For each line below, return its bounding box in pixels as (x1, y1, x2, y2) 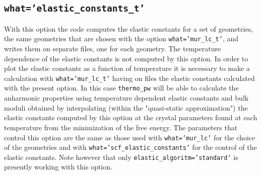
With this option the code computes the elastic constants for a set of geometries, (4, 23, 253, 34)
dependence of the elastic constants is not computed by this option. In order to (4, 53, 248, 63)
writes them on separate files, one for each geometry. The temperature (4, 43, 221, 54)
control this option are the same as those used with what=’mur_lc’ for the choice (4, 132, 255, 142)
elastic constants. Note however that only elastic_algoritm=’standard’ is (4, 151, 238, 162)
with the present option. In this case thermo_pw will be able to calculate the (4, 82, 239, 93)
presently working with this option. (4, 161, 112, 172)
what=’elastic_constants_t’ (4, 3, 145, 14)
